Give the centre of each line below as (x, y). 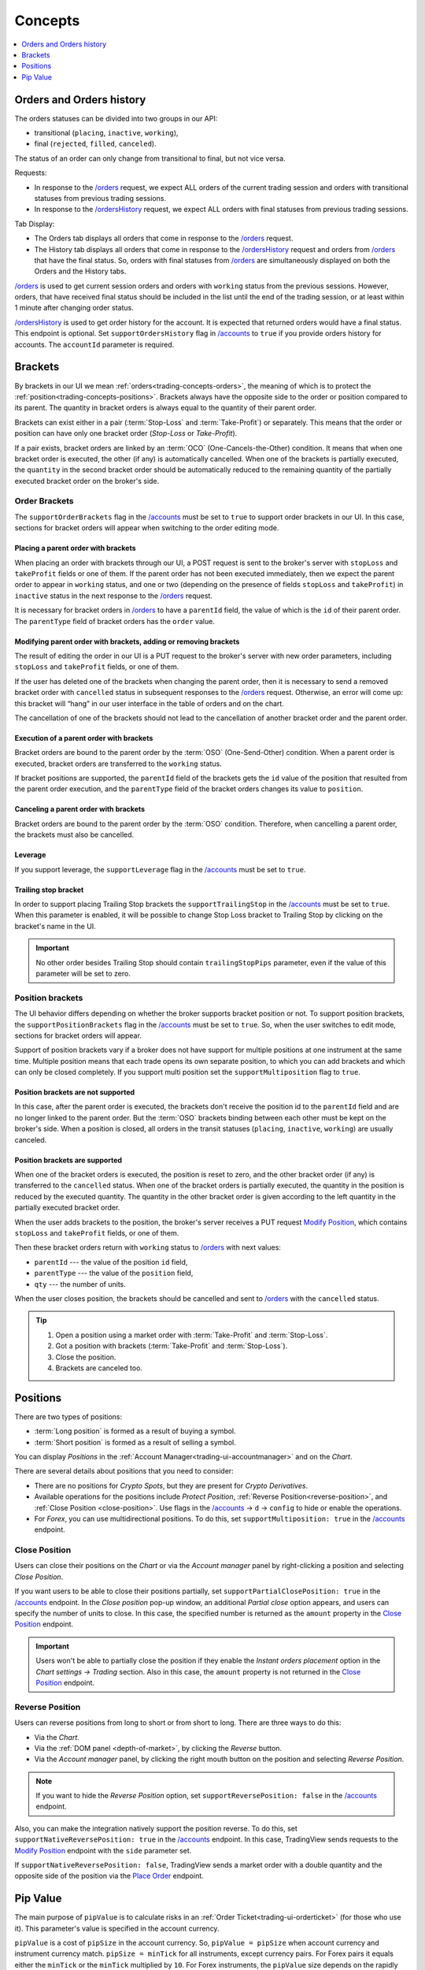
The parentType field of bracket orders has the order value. (115, 621)
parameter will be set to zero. (83, 973)
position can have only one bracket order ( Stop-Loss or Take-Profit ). (126, 433)
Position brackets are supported (68, 1160)
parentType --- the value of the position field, (114, 1273)
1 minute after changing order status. (74, 308)
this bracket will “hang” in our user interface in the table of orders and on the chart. (150, 703)
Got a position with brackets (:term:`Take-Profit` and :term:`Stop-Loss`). (172, 1346)
